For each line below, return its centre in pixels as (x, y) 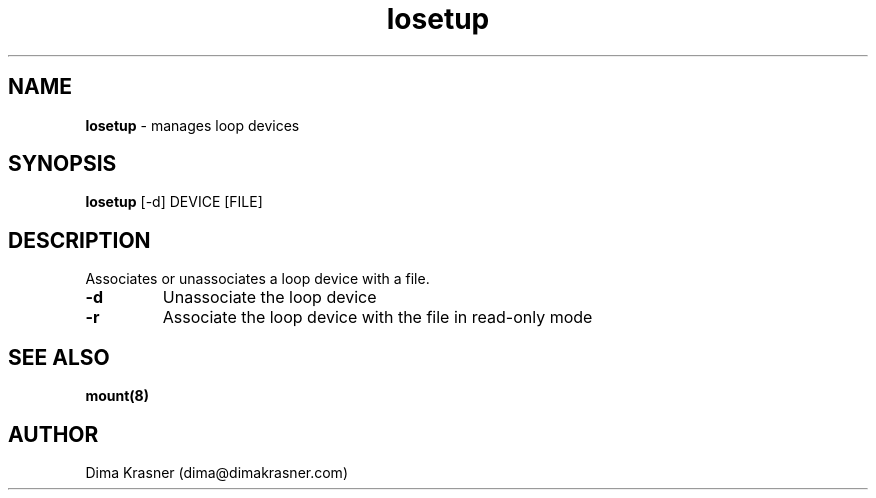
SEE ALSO (59, 357)
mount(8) (117, 396)
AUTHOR (53, 434)
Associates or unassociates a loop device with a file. (257, 279)
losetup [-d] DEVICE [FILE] (174, 202)
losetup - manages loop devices (192, 125)
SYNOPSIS (62, 164)
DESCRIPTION (79, 240)
